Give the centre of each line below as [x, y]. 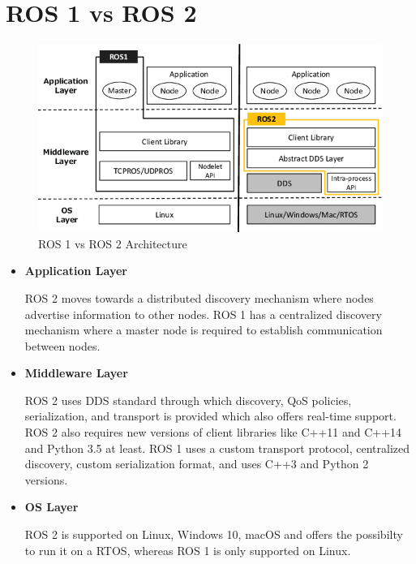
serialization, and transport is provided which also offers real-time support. [210, 416]
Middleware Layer [76, 373]
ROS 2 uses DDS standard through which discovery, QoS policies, [188, 400]
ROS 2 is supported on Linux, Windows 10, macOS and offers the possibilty [214, 534]
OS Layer [51, 507]
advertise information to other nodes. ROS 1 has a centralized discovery [203, 314]
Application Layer [76, 271]
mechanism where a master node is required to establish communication [204, 330]
